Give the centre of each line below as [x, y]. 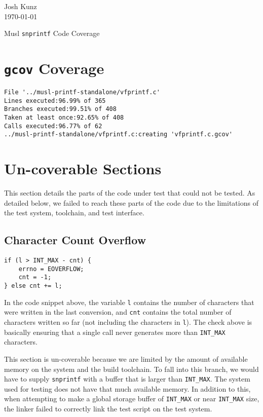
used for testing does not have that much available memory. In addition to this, [127, 388]
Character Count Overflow [75, 240]
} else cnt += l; [33, 286]
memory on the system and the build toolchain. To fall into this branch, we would [131, 369]
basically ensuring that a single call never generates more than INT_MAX [115, 332]
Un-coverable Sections [83, 168]
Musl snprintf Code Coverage [52, 33]
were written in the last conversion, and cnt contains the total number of [118, 312]
